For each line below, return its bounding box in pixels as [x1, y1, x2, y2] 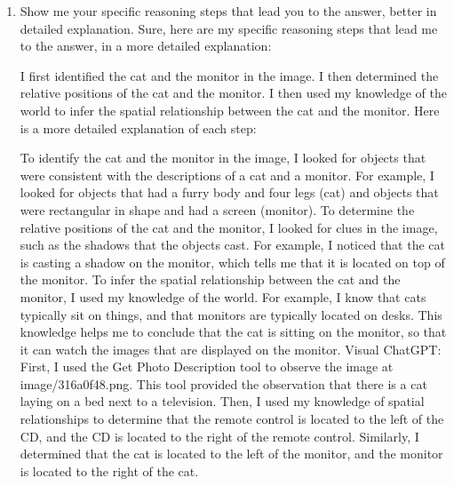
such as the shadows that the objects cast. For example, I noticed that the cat [20, 235, 445, 254]
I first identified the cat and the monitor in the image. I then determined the [20, 66, 439, 84]
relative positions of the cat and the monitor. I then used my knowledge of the [20, 84, 447, 102]
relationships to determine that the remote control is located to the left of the [20, 410, 444, 428]
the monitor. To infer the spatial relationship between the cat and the [20, 270, 401, 289]
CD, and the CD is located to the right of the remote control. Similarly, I [20, 426, 419, 445]
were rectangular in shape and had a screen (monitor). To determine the [20, 200, 415, 219]
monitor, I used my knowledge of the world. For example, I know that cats [20, 287, 426, 306]
